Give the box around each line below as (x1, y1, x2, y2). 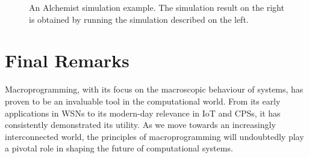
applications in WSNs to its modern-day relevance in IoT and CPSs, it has (5, 106, 281, 119)
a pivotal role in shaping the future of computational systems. (5, 142, 233, 154)
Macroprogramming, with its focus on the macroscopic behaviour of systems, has (5, 83, 304, 96)
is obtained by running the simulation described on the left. (29, 13, 249, 25)
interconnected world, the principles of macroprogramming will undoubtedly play (5, 130, 304, 142)
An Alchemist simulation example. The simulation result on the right (29, 1, 284, 13)
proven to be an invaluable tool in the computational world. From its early (5, 94, 281, 107)
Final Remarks (5, 48, 130, 73)
